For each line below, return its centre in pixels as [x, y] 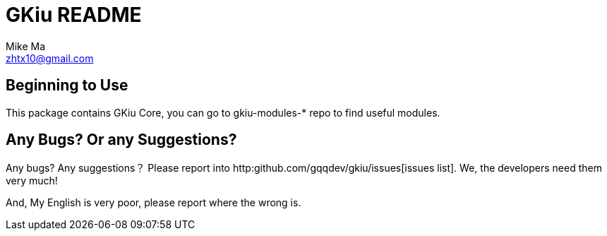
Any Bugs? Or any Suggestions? [121, 140]
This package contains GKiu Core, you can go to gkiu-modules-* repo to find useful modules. [223, 112]
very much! [32, 181]
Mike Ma [26, 46]
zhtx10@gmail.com [50, 58]
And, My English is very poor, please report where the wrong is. [154, 203]
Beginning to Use [67, 85]
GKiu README [74, 15]
